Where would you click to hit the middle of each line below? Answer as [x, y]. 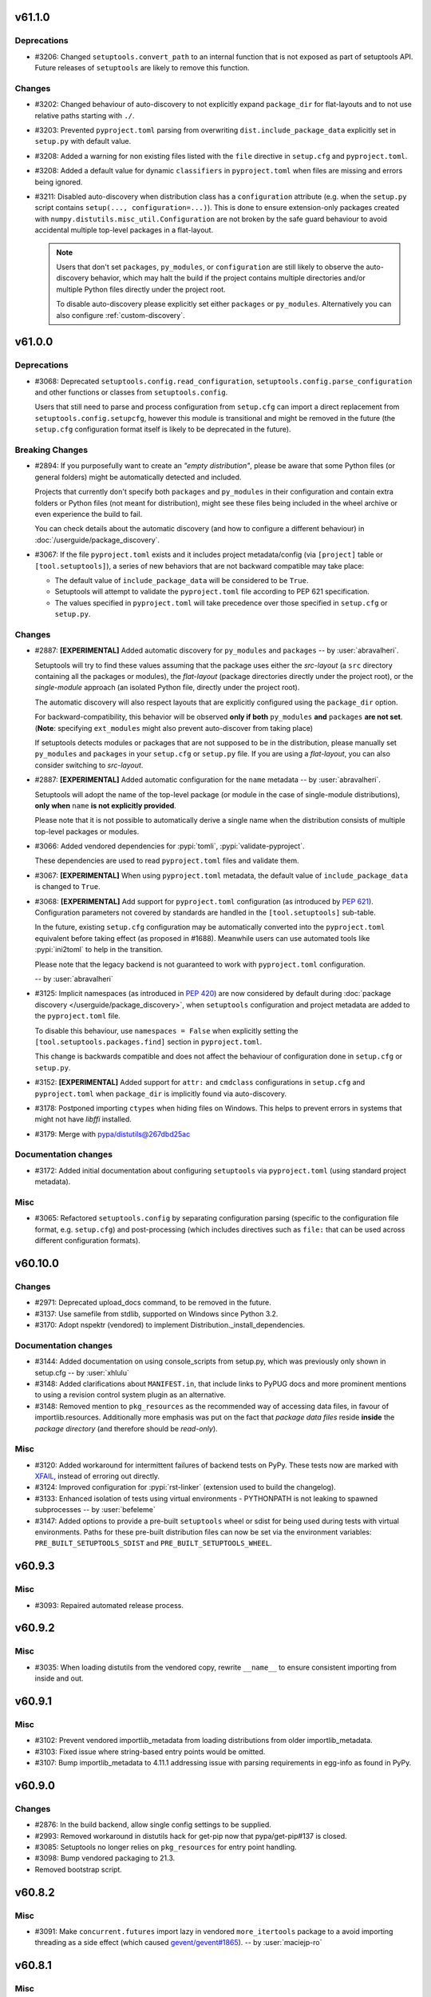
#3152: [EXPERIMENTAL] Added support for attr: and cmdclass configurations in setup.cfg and [200, 1082]
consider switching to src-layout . [89, 765]
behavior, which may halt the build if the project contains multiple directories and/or [228, 278]
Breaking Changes [51, 450]
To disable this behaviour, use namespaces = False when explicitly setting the [166, 1030]
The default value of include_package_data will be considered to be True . [182, 580]
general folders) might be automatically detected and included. [138, 477]
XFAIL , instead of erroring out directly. [97, 1476]
